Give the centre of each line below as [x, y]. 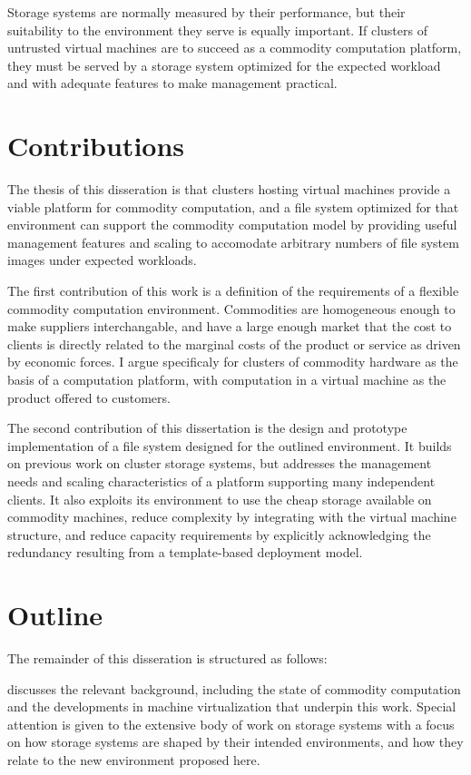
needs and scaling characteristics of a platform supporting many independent [221, 481]
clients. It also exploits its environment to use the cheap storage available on [220, 499]
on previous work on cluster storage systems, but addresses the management [220, 463]
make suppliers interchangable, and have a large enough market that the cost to [230, 326]
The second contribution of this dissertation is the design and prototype [207, 428]
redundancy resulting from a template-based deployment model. [185, 552]
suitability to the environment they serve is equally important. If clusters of [217, 29]
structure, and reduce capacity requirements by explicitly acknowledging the [219, 534]
